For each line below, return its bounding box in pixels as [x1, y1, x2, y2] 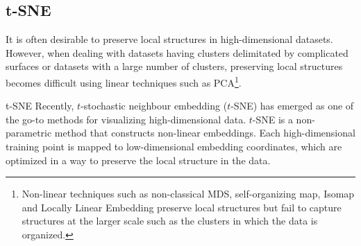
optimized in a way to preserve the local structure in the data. [6, 152, 271, 167]
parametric [6, 125, 52, 140]
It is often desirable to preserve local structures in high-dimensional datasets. [6, 32, 333, 46]
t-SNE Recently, [6, 98, 74, 113]
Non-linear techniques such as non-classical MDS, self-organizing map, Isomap [22, 186, 355, 201]
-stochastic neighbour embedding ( [81, 98, 228, 113]
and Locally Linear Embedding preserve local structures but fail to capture [22, 200, 342, 214]
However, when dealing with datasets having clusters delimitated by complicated [6, 45, 349, 60]
